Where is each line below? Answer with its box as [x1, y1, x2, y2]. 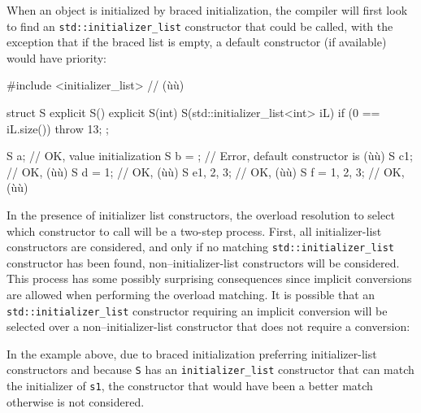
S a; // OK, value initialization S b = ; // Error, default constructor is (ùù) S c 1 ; [7, 147, 413, 164]
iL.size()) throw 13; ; [7, 120, 109, 137]
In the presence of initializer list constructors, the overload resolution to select [7, 206, 395, 223]
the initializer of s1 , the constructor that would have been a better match [7, 377, 373, 394]
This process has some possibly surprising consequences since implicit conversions [7, 270, 412, 287]
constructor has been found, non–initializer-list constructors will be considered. [7, 254, 400, 271]
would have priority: [7, 49, 106, 66]
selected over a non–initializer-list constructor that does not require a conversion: [7, 318, 410, 335]
